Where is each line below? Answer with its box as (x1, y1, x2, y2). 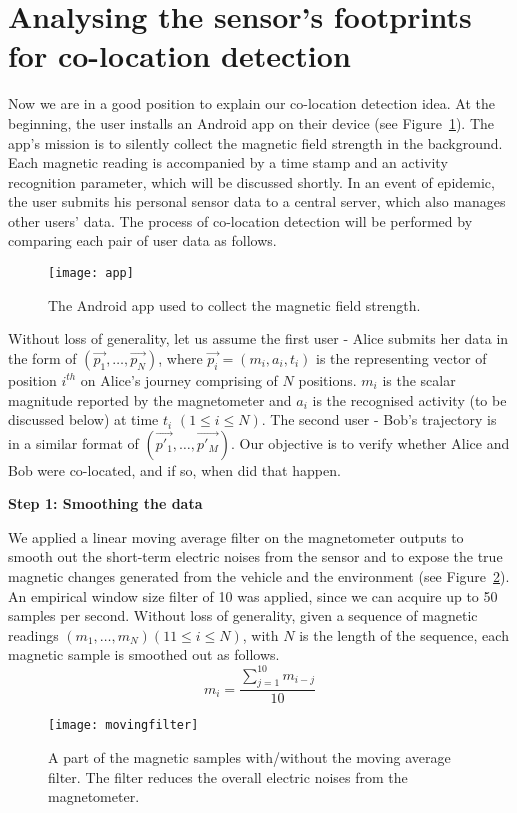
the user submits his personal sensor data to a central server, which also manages (8, 191, 506, 212)
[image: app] (48, 266, 134, 281)
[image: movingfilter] (48, 718, 199, 733)
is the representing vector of (316, 347, 487, 368)
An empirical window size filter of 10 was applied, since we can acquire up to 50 (8, 585, 498, 606)
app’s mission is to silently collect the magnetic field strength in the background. (8, 132, 503, 153)
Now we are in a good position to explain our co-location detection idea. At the (8, 93, 496, 114)
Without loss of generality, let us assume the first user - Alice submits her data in (8, 328, 509, 349)
